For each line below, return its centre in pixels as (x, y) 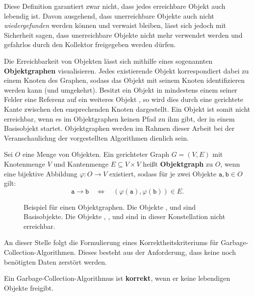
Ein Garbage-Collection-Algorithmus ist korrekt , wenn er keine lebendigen (117, 278)
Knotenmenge (25, 163)
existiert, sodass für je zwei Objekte (163, 173)
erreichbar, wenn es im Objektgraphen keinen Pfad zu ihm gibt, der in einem (119, 118)
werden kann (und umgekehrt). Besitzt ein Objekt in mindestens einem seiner (121, 89)
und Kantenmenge (81, 163)
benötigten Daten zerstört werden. (55, 261)
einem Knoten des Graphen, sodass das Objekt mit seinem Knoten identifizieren (125, 80)
